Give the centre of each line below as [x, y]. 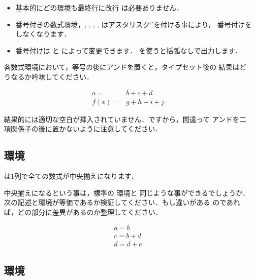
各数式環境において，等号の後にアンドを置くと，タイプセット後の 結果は [122, 67]
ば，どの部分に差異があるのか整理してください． [83, 212]
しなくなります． [43, 34]
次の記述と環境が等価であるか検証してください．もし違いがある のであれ [122, 202]
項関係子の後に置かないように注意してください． [83, 129]
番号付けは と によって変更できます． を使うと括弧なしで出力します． [129, 50]
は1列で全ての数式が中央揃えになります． [71, 176]
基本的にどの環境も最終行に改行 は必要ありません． [99, 7]
